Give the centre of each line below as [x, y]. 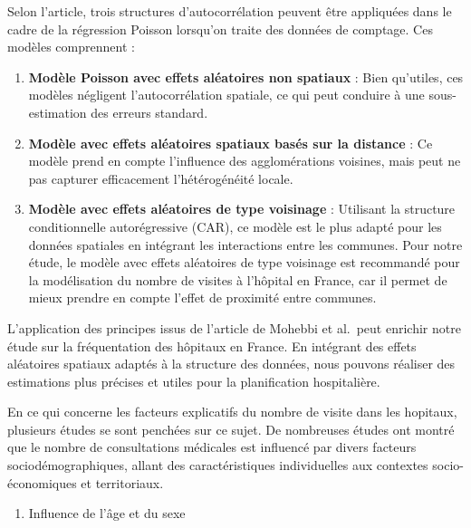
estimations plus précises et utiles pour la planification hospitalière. [194, 381]
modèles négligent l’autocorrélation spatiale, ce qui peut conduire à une [226, 95]
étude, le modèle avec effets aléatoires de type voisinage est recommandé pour [244, 262]
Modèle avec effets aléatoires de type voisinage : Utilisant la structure [242, 209]
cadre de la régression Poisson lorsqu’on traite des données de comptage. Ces [220, 29]
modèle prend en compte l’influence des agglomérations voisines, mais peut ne [245, 161]
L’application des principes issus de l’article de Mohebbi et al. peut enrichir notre [234, 327]
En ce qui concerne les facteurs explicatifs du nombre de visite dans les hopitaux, [232, 412]
